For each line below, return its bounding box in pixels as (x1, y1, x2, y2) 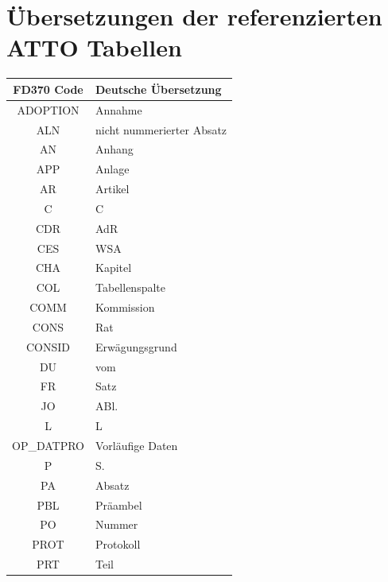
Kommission (95, 299, 155, 316)
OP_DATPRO (12, 437, 85, 453)
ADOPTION (17, 101, 80, 118)
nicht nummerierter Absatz (95, 121, 227, 138)
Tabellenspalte (95, 279, 165, 296)
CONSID (25, 338, 71, 355)
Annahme (95, 101, 142, 118)
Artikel (95, 180, 130, 197)
